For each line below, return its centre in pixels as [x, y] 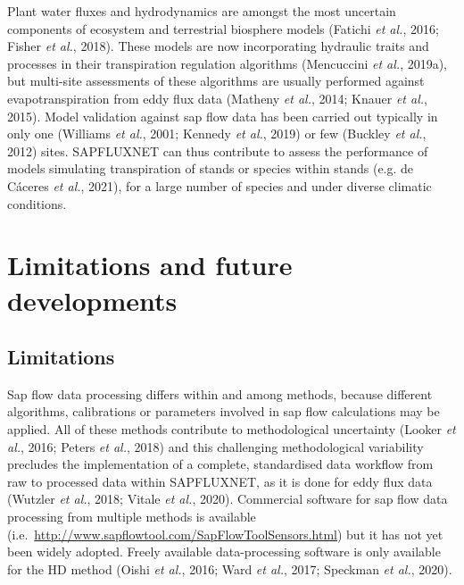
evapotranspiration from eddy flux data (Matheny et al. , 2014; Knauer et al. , [217, 98]
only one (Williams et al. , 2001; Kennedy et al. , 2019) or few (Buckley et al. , [217, 134]
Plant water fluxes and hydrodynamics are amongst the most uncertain [202, 11]
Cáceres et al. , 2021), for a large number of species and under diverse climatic [220, 185]
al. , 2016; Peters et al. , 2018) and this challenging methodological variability [215, 446]
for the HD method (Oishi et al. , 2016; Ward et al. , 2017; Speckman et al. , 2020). [230, 568]
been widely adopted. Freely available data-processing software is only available [224, 552]
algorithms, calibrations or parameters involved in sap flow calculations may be [224, 411]
